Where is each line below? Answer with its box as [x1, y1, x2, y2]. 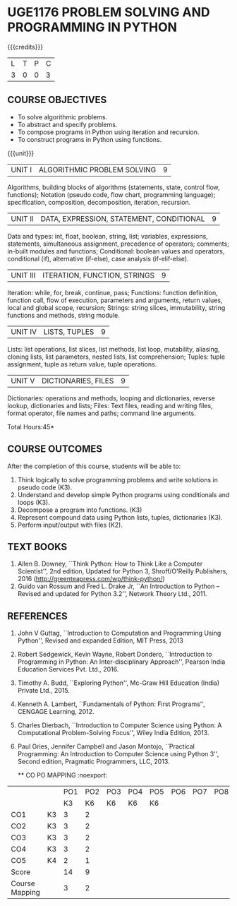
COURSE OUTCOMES [7, 443, 103, 455]
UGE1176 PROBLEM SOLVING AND [7, 4, 210, 20]
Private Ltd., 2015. [17, 686, 71, 695]
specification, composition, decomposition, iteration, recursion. [7, 198, 191, 206]
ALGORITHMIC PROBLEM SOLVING [38, 165, 157, 174]
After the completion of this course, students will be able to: [7, 462, 181, 470]
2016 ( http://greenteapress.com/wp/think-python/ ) [17, 575, 165, 583]
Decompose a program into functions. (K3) [17, 506, 142, 514]
